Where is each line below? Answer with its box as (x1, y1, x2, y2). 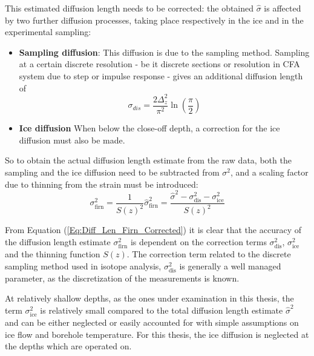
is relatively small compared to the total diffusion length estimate (40, 304, 283, 317)
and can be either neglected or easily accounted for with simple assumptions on (5, 316, 299, 329)
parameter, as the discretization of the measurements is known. (5, 271, 240, 284)
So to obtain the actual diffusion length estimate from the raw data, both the (5, 154, 292, 166)
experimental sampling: (5, 25, 91, 38)
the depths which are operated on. (5, 340, 132, 352)
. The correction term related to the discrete (126, 248, 291, 260)
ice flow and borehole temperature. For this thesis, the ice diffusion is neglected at (5, 328, 309, 340)
